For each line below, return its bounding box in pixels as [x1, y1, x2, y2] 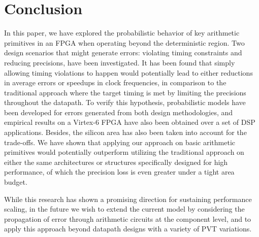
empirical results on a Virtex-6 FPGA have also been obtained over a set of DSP [4, 117, 255, 127]
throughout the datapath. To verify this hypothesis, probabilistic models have [4, 97, 246, 108]
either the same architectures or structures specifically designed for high [4, 156, 228, 167]
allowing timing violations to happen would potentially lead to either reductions [4, 67, 253, 78]
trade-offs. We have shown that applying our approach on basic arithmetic [4, 137, 236, 147]
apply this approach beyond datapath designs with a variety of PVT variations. [4, 223, 252, 234]
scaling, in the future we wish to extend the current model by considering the [4, 204, 245, 214]
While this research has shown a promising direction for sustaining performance [4, 193, 252, 204]
